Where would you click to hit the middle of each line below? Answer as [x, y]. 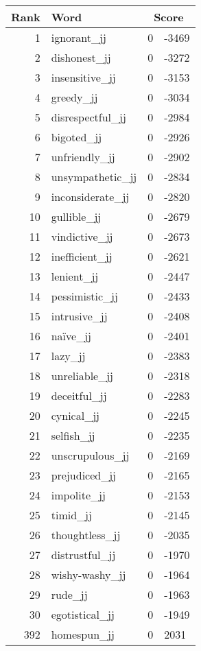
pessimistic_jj [84, 296]
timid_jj [71, 515]
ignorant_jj [79, 37]
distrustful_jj [83, 555]
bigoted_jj [76, 137]
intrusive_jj [79, 316]
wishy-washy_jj [88, 575]
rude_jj [69, 594]
